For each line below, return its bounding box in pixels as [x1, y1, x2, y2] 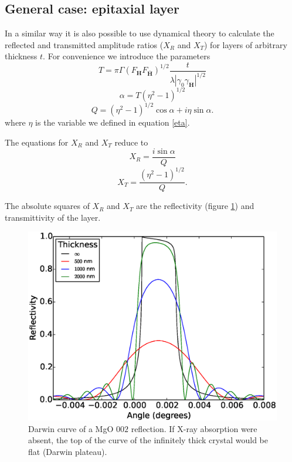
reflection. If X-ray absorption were [131, 422, 257, 434]
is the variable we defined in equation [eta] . [35, 116, 190, 129]
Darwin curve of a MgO [28, 422, 114, 434]
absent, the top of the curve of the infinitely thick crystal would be [28, 434, 268, 446]
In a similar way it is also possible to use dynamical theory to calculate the [5, 27, 274, 39]
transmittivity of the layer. [5, 211, 101, 223]
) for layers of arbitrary [204, 38, 287, 50]
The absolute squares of [5, 200, 90, 212]
